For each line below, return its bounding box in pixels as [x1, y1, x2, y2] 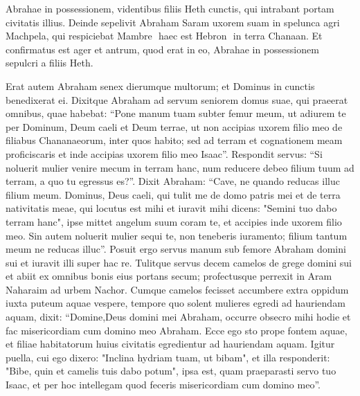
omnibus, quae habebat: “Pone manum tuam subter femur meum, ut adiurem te [6, 106, 346, 120]
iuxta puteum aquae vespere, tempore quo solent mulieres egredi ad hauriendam [6, 296, 345, 310]
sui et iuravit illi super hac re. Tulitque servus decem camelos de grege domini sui [6, 255, 352, 269]
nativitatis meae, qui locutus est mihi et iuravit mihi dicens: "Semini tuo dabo [6, 201, 337, 215]
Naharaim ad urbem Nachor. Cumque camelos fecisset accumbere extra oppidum [6, 282, 349, 296]
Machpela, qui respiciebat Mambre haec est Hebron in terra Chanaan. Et [6, 28, 323, 43]
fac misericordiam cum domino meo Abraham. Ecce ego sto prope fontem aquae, [6, 323, 348, 337]
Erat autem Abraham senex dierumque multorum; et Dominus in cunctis [6, 78, 315, 93]
